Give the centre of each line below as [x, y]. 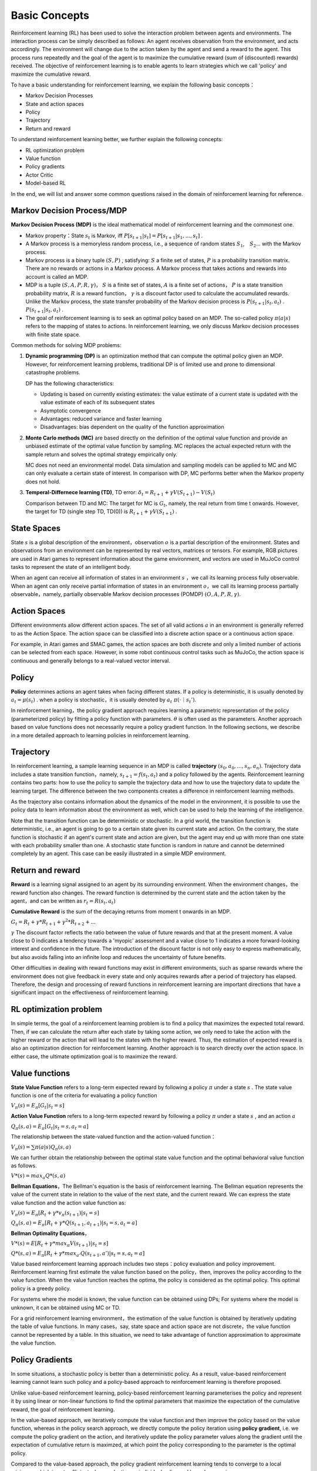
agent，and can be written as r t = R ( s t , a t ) [63, 901]
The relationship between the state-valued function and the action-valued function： [114, 1137]
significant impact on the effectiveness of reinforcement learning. [90, 993]
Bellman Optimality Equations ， [50, 1233]
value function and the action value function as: [68, 1203]
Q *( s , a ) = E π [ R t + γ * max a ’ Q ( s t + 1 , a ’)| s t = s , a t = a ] [78, 1254]
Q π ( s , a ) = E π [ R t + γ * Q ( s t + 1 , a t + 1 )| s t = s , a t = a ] [74, 1223]
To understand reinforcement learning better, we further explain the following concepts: [117, 139]
